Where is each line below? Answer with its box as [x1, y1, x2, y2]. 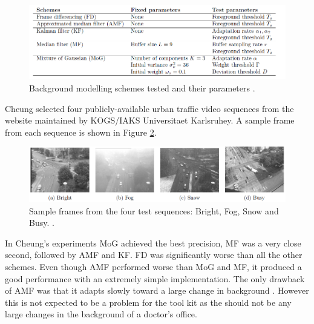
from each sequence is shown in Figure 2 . [5, 125, 157, 138]
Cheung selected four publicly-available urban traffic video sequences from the [5, 102, 294, 114]
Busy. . [29, 216, 54, 229]
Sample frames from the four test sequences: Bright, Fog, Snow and [29, 204, 279, 217]
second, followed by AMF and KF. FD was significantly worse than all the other [5, 248, 303, 261]
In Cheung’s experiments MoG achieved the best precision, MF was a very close [5, 236, 301, 249]
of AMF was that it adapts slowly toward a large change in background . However [5, 284, 309, 297]
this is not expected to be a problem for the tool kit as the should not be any [5, 296, 292, 308]
